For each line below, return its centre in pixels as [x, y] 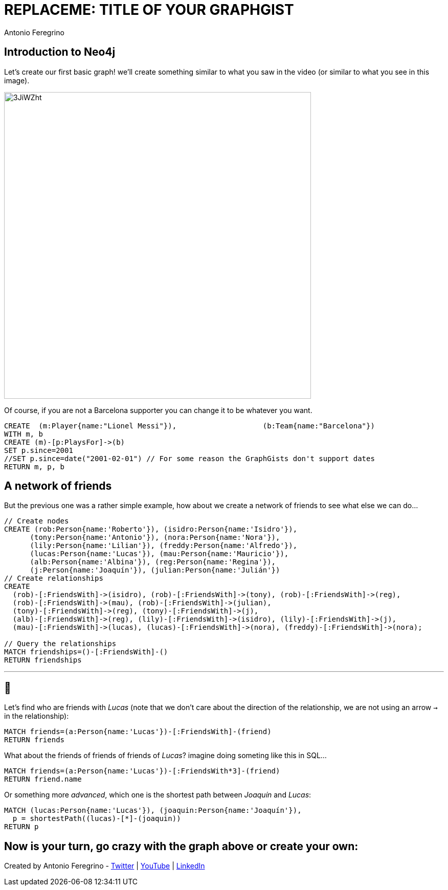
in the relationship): [37, 716]
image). [17, 80]
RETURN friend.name [43, 779]
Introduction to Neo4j [60, 52]
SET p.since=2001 [39, 450]
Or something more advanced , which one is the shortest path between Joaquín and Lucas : [158, 795]
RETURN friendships [43, 660]
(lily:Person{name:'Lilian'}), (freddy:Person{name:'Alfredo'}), [164, 546]
